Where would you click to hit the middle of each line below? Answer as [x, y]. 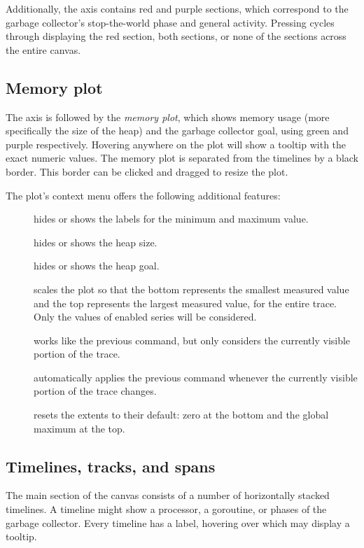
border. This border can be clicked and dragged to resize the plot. [147, 171]
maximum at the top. [79, 428]
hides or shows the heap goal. [97, 266]
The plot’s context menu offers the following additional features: [143, 195]
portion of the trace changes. [95, 391]
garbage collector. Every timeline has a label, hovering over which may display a [178, 522]
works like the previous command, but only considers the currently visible [192, 340]
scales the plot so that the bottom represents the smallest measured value [191, 289]
